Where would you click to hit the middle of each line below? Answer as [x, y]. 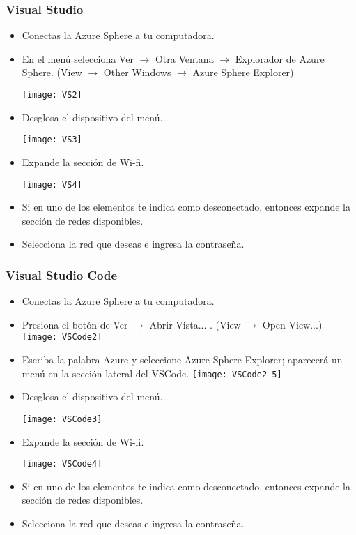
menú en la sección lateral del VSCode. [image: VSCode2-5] [152, 373]
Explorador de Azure [280, 58]
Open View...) [292, 324]
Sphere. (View [52, 72]
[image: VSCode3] [62, 419]
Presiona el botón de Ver [75, 324]
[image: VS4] [52, 184]
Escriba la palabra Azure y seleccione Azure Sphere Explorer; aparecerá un [182, 359]
